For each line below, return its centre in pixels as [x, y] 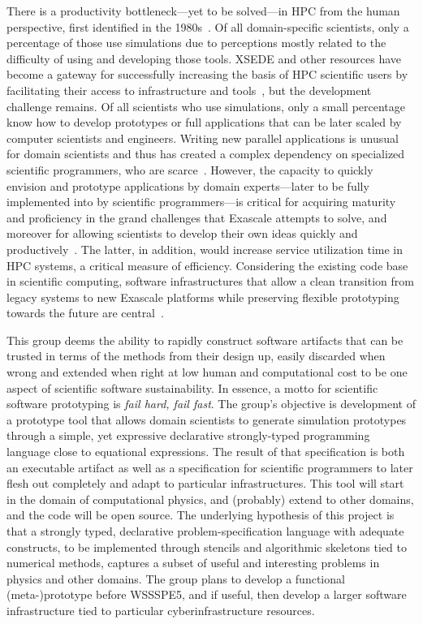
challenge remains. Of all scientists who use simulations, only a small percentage [206, 106]
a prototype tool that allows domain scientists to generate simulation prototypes [207, 419]
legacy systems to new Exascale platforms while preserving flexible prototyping [203, 297]
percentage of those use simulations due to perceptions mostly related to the [196, 43]
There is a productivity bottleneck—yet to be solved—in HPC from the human [203, 11]
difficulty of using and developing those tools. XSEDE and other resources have [204, 58]
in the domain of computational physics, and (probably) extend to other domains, [210, 499]
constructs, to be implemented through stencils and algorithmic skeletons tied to [207, 547]
